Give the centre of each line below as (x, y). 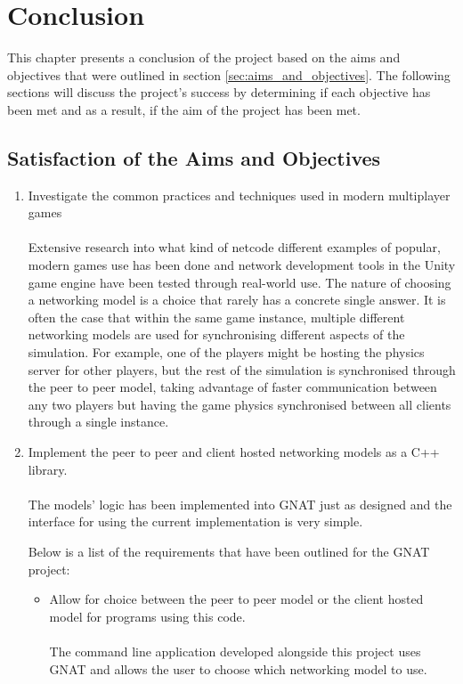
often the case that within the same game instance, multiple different (216, 317)
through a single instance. (98, 422)
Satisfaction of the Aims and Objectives (194, 157)
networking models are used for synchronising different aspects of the (216, 334)
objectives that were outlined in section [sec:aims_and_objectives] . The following (229, 74)
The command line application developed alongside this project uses (235, 651)
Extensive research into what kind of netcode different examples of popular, (234, 247)
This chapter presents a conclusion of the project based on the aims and (204, 57)
